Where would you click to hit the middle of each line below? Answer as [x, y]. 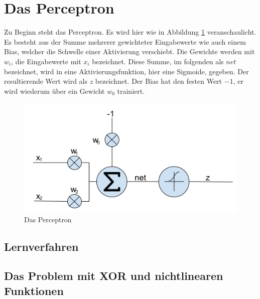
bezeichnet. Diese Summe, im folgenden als [158, 61]
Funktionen [34, 290]
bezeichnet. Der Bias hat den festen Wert [159, 81]
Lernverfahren [41, 246]
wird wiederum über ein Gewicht [54, 91]
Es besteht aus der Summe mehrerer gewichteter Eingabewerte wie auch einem [125, 41]
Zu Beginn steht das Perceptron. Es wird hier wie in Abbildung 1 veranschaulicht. [130, 32]
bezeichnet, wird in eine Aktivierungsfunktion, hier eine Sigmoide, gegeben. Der [126, 71]
